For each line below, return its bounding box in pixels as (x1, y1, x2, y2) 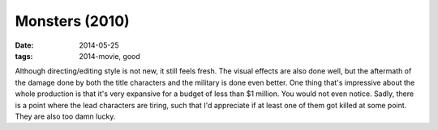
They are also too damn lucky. (15, 111, 116, 121)
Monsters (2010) (15, 12, 130, 30)
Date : (15, 40, 34, 50)
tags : (15, 51, 33, 61)
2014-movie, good (79, 51, 141, 61)
